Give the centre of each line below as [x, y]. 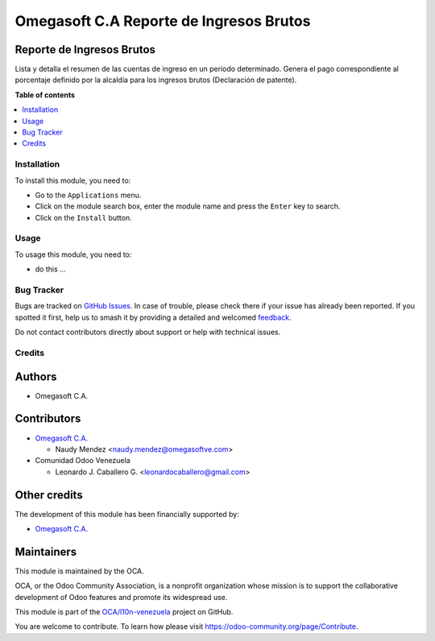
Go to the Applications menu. [88, 195]
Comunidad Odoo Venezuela [83, 461]
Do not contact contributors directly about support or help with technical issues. [148, 332]
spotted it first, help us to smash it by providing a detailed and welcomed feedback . [153, 317]
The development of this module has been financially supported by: [127, 514]
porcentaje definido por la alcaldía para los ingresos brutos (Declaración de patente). [156, 80]
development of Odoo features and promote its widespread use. [121, 597]
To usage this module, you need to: [73, 254]
